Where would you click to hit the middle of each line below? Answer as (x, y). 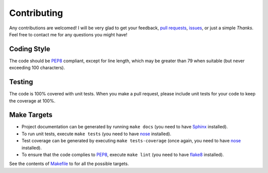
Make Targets (31, 115)
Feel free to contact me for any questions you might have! (68, 34)
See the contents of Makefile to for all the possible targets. (69, 164)
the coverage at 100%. (32, 101)
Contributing (36, 13)
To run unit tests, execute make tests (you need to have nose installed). (96, 134)
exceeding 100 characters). (37, 68)
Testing (21, 82)
